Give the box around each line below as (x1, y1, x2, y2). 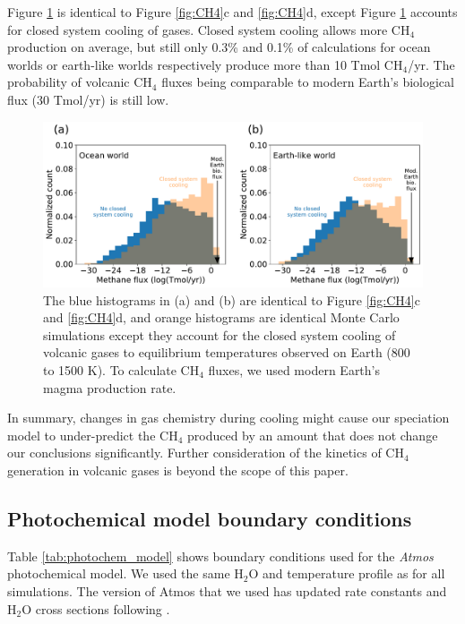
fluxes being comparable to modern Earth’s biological (161, 73, 454, 91)
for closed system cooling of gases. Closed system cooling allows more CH (7, 20, 410, 38)
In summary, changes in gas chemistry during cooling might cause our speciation (7, 408, 450, 427)
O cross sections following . (22, 599, 170, 618)
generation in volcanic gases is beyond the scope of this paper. (7, 461, 349, 479)
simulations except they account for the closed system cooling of (43, 325, 396, 344)
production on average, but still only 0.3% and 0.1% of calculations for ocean (7, 38, 431, 56)
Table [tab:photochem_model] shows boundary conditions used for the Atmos (7, 546, 434, 565)
